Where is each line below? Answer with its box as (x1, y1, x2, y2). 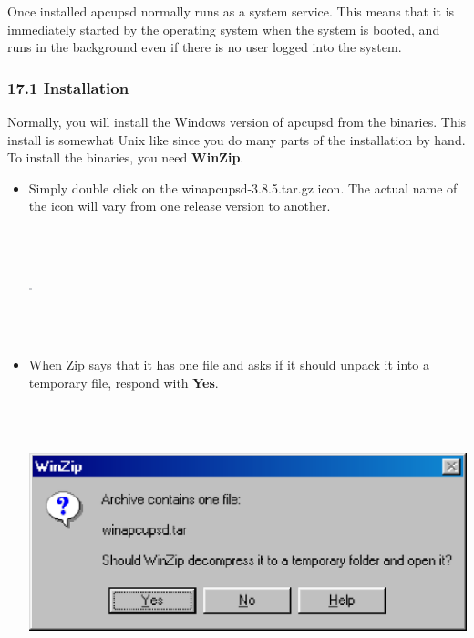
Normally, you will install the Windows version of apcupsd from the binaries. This (7, 112, 467, 131)
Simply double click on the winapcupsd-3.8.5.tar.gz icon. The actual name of (28, 178, 458, 197)
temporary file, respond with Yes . (28, 372, 219, 392)
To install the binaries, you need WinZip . (7, 148, 244, 167)
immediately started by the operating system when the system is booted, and (7, 19, 440, 38)
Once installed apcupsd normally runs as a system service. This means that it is (7, 2, 455, 20)
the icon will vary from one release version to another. (28, 196, 331, 215)
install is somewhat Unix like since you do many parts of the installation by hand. (7, 130, 466, 149)
